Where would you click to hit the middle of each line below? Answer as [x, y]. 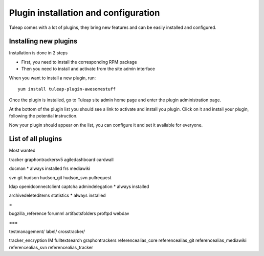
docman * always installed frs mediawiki [50, 168]
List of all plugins [35, 139]
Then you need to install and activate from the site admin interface [88, 69]
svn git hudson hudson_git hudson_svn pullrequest [60, 177]
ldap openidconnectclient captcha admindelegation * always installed [79, 186]
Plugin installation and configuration [85, 13]
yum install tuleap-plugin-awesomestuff [67, 89]
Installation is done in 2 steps [38, 53]
